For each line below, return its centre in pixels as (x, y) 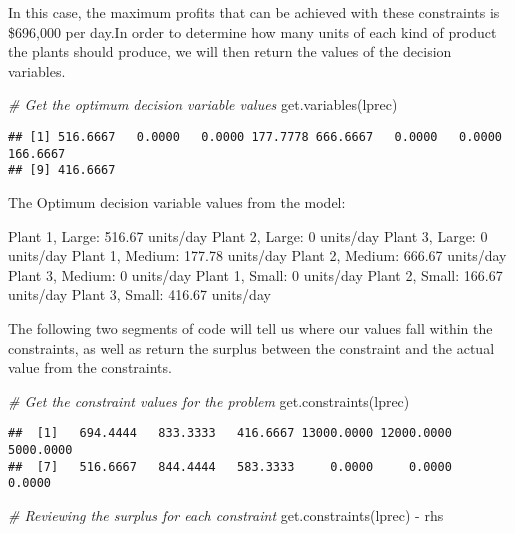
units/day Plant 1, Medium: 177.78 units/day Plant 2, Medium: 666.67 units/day (257, 255)
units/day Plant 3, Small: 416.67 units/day (139, 294)
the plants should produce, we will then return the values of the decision (230, 51)
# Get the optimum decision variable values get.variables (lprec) (203, 104)
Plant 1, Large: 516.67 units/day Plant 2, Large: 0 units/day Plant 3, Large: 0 (248, 235)
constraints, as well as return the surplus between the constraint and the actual (251, 347)
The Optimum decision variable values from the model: (177, 201)
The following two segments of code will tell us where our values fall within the (250, 327)
